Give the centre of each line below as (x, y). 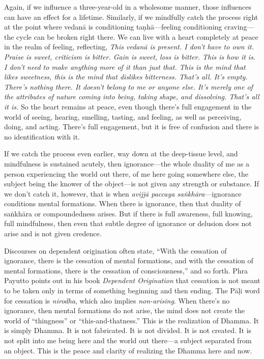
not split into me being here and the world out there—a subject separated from (128, 340)
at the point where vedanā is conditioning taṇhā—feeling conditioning (113, 27)
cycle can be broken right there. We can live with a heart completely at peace (137, 36)
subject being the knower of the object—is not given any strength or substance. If (132, 184)
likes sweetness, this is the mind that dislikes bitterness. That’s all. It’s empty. (126, 77)
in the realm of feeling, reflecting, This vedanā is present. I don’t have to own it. (129, 47)
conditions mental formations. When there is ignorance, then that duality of (123, 203)
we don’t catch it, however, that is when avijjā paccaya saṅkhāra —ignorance (123, 193)
